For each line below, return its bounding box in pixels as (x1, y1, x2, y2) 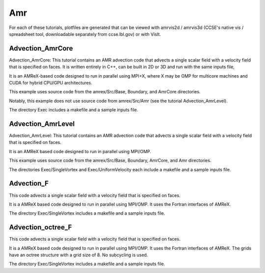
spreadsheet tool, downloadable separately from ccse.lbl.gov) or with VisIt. (9, 31, 161, 37)
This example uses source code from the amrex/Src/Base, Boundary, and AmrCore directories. (9, 89, 201, 95)
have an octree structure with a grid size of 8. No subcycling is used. (9, 252, 148, 258)
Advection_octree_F (9, 223, 72, 232)
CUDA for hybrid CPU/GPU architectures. (9, 80, 93, 86)
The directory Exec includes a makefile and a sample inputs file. (9, 107, 138, 113)
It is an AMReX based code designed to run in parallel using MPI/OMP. (9, 148, 152, 154)
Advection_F (9, 179, 49, 188)
